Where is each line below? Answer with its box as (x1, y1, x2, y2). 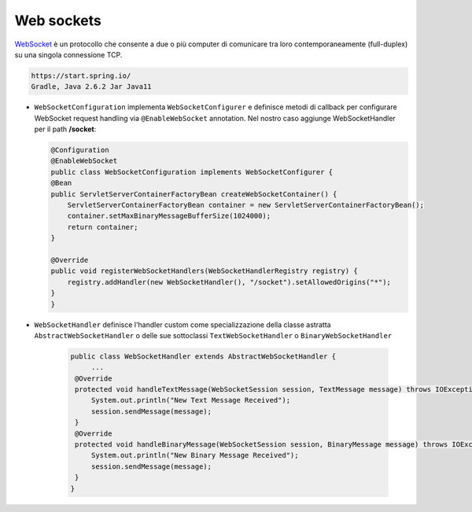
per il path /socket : (34, 124, 97, 134)
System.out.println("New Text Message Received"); (90, 396, 291, 405)
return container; (67, 223, 138, 231)
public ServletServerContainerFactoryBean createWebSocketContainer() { (50, 190, 337, 198)
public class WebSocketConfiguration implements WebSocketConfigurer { (50, 168, 334, 176)
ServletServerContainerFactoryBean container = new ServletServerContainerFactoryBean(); (67, 201, 425, 210)
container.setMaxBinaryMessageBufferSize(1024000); (67, 212, 271, 220)
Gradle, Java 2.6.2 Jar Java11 (31, 83, 153, 91)
